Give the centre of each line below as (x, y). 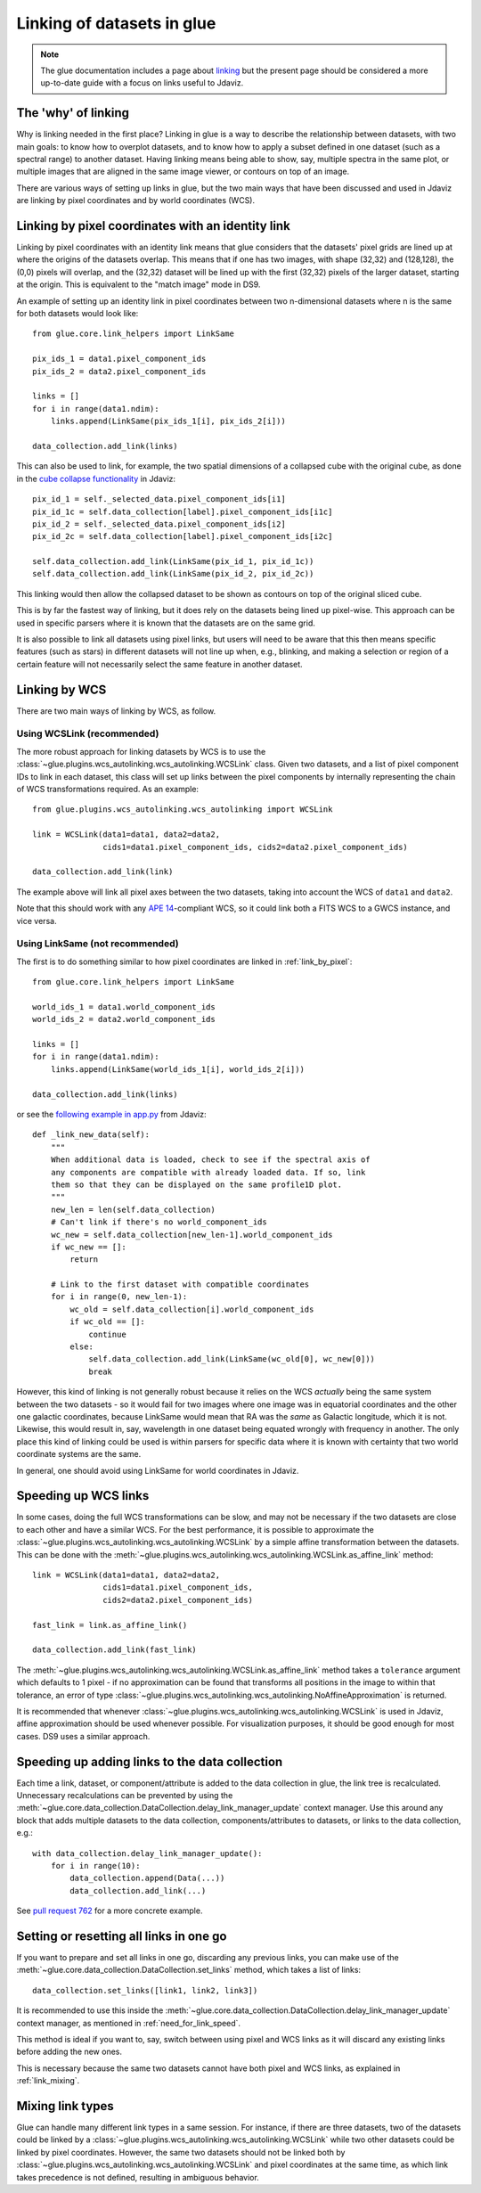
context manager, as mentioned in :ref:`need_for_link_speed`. (128, 2023)
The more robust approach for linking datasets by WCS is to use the (141, 751)
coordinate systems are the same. (79, 1454)
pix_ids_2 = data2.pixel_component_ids (119, 371)
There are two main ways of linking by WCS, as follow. (116, 711)
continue (107, 1334)
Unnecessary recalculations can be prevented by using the (125, 1795)
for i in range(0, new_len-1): (119, 1297)
